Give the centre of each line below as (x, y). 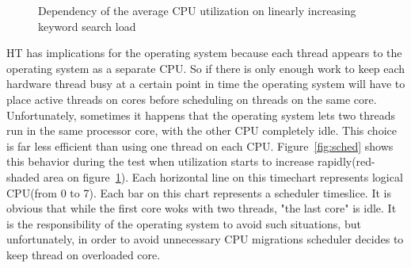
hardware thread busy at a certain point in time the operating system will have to (206, 84)
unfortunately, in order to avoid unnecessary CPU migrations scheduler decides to (205, 239)
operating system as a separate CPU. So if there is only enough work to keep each (206, 68)
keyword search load (87, 26)
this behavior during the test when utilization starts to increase (160, 161)
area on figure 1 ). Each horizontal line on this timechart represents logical (223, 176)
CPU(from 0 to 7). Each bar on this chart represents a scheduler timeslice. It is (199, 192)
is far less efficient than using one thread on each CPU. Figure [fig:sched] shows (200, 145)
